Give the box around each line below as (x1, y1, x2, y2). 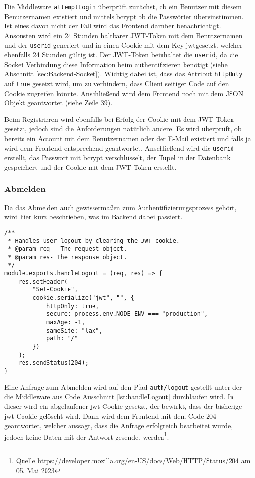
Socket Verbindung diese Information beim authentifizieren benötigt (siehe (4, 59, 228, 69)
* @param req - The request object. (8, 245, 127, 253)
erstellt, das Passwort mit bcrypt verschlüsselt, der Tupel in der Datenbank (4, 152, 231, 163)
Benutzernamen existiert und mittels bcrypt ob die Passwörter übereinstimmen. (4, 11, 244, 21)
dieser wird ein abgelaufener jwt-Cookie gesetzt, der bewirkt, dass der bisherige (4, 401, 242, 411)
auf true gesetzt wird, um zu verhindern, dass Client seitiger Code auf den (4, 78, 229, 88)
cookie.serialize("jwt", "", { (32, 294, 134, 302)
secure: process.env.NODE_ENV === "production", (46, 311, 208, 318)
